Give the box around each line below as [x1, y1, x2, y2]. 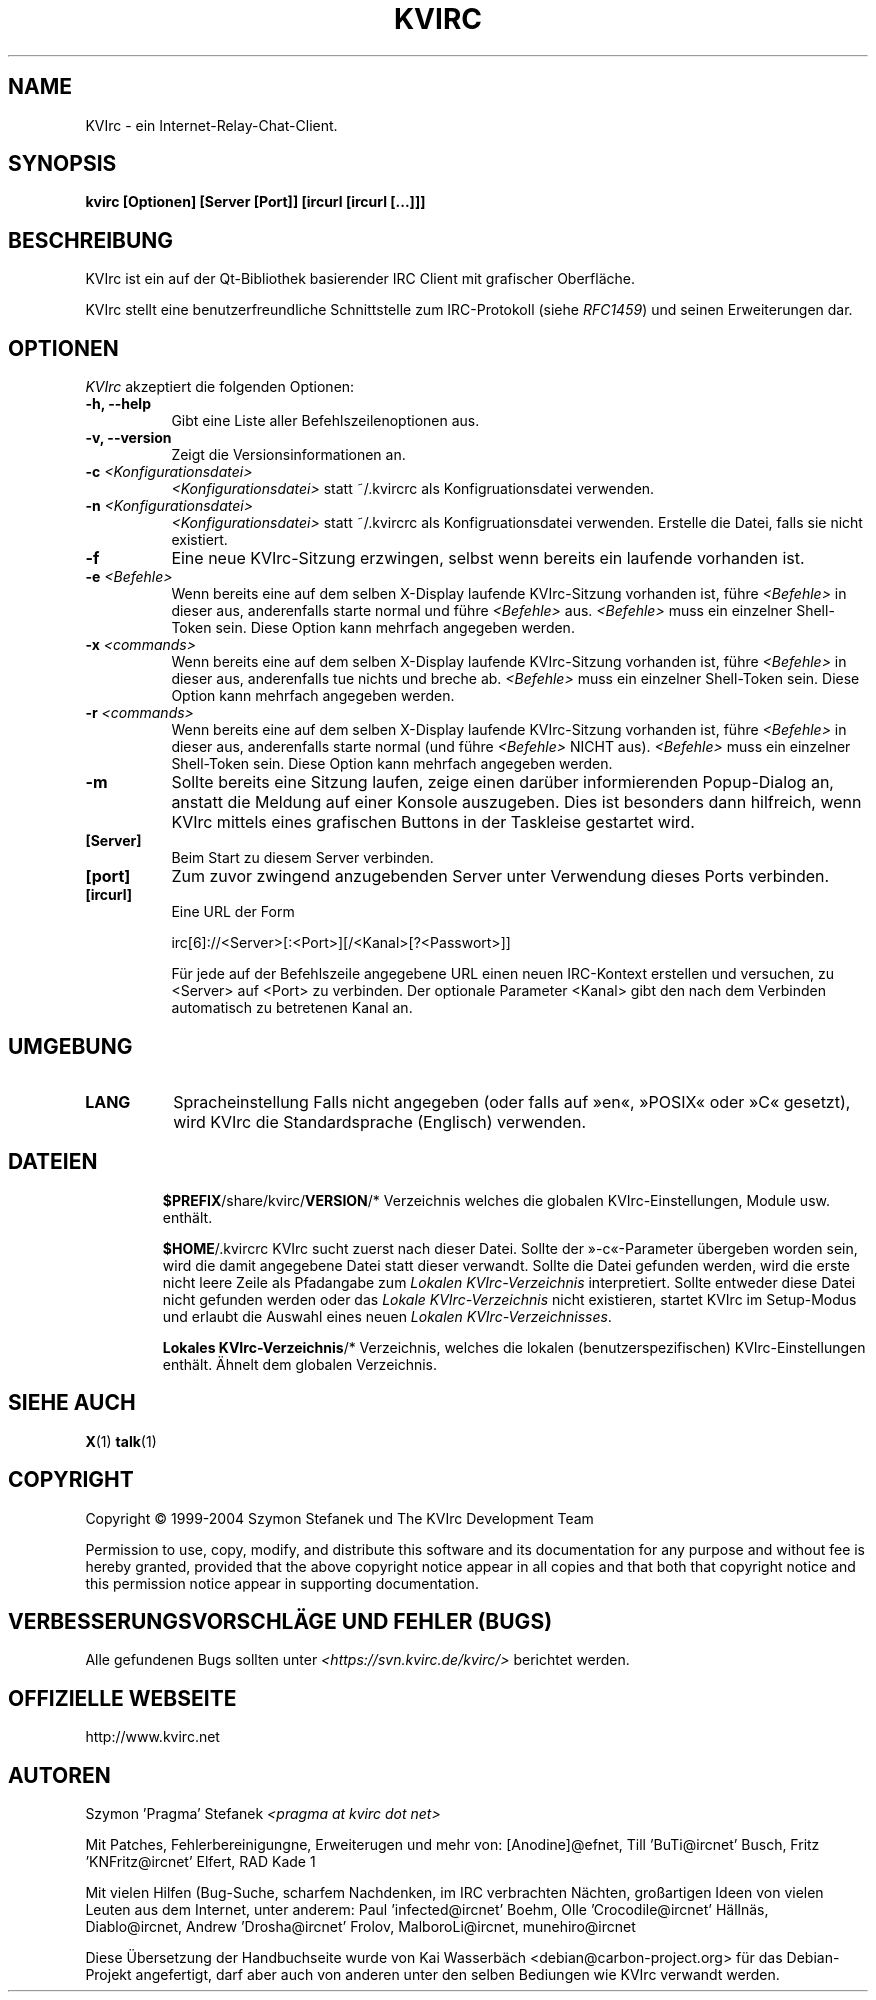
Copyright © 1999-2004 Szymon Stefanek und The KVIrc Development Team [85, 1509, 594, 1527]
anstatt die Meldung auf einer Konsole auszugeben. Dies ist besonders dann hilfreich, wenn [171, 792, 862, 813]
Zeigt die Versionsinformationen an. [171, 446, 406, 464]
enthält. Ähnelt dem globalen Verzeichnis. [162, 1355, 438, 1373]
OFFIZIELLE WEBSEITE [8, 1685, 237, 1711]
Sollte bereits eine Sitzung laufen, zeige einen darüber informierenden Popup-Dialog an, [171, 772, 834, 793]
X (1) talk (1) [85, 1432, 157, 1450]
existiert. [171, 531, 228, 549]
